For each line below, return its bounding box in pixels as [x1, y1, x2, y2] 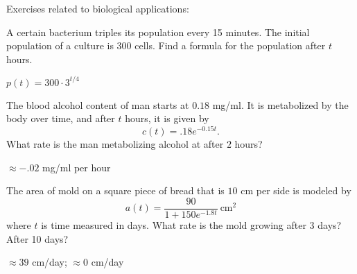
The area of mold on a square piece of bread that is [6, 183, 225, 198]
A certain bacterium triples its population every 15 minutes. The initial [6, 24, 310, 39]
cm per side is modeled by [241, 183, 351, 198]
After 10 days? [6, 231, 69, 246]
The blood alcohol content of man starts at [6, 97, 189, 112]
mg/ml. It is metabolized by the [212, 97, 349, 112]
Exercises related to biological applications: [6, 1, 189, 15]
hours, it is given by [125, 111, 209, 126]
